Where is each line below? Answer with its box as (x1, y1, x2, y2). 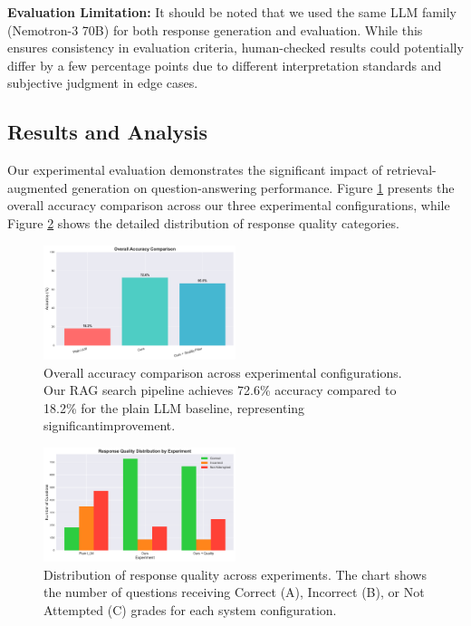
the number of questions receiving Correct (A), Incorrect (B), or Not (43, 583, 425, 602)
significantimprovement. (43, 416, 176, 435)
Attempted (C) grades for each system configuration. (43, 601, 337, 620)
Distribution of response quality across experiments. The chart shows (43, 564, 427, 583)
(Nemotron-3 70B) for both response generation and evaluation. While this (7, 20, 423, 39)
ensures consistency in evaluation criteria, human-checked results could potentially (7, 38, 464, 57)
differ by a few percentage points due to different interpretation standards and (7, 55, 442, 74)
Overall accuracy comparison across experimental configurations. (43, 362, 402, 381)
